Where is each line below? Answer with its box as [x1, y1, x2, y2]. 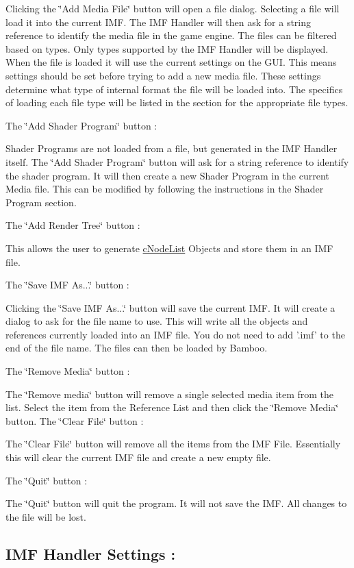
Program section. [5, 195, 77, 209]
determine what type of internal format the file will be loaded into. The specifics [5, 82, 343, 96]
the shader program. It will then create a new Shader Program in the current [5, 168, 329, 182]
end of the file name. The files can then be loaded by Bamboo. [5, 341, 268, 355]
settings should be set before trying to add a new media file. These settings [5, 68, 321, 82]
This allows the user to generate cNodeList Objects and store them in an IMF [5, 240, 333, 255]
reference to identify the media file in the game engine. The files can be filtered [5, 28, 337, 42]
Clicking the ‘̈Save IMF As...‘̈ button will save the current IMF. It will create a [5, 300, 336, 314]
